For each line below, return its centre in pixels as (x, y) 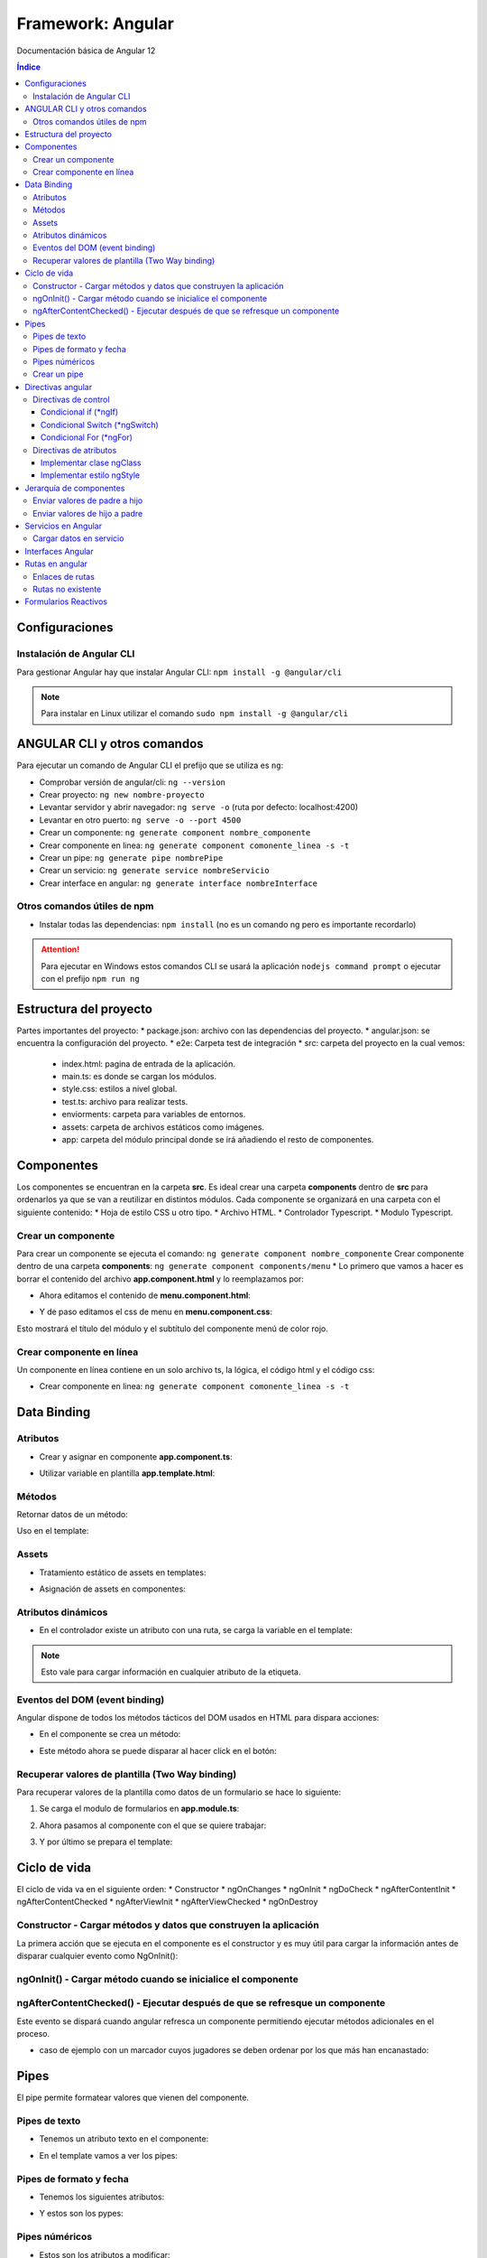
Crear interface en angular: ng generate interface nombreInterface (179, 883)
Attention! (60, 949)
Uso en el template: (53, 1531)
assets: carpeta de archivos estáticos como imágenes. (163, 1127)
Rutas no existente (67, 589)
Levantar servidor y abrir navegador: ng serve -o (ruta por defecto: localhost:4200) (199, 807)
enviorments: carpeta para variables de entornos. (154, 1115)
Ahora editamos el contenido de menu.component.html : (145, 1295)
